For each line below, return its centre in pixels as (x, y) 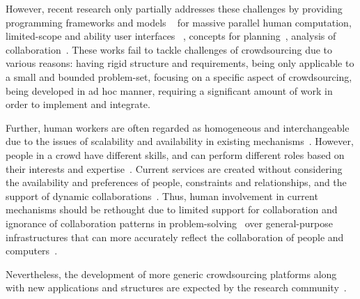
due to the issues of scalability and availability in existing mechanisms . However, (180, 141)
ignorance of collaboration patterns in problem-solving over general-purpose (169, 223)
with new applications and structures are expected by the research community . (176, 287)
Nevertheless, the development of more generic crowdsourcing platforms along (171, 274)
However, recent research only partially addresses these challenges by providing (174, 8)
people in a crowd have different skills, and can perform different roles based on (175, 154)
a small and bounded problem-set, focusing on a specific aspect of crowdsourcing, (179, 76)
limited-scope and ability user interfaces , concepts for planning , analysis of (171, 36)
